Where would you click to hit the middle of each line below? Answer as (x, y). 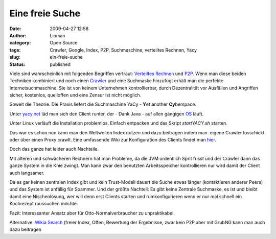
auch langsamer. (27, 173)
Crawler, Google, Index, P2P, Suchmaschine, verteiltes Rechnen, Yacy (123, 50)
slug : (15, 57)
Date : (15, 29)
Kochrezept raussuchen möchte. (44, 204)
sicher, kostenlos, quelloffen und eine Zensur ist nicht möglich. (75, 95)
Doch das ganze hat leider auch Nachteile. (54, 149)
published (60, 64)
